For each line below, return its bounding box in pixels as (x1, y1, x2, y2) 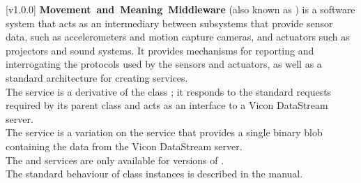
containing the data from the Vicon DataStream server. (6, 138, 243, 153)
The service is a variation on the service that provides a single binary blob (6, 125, 323, 140)
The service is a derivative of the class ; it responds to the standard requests (6, 84, 332, 98)
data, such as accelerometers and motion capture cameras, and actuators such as (6, 29, 350, 44)
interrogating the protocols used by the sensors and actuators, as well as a (6, 57, 322, 71)
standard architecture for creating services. (6, 70, 188, 85)
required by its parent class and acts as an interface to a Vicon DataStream (6, 98, 328, 112)
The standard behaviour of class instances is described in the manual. (6, 166, 303, 181)
